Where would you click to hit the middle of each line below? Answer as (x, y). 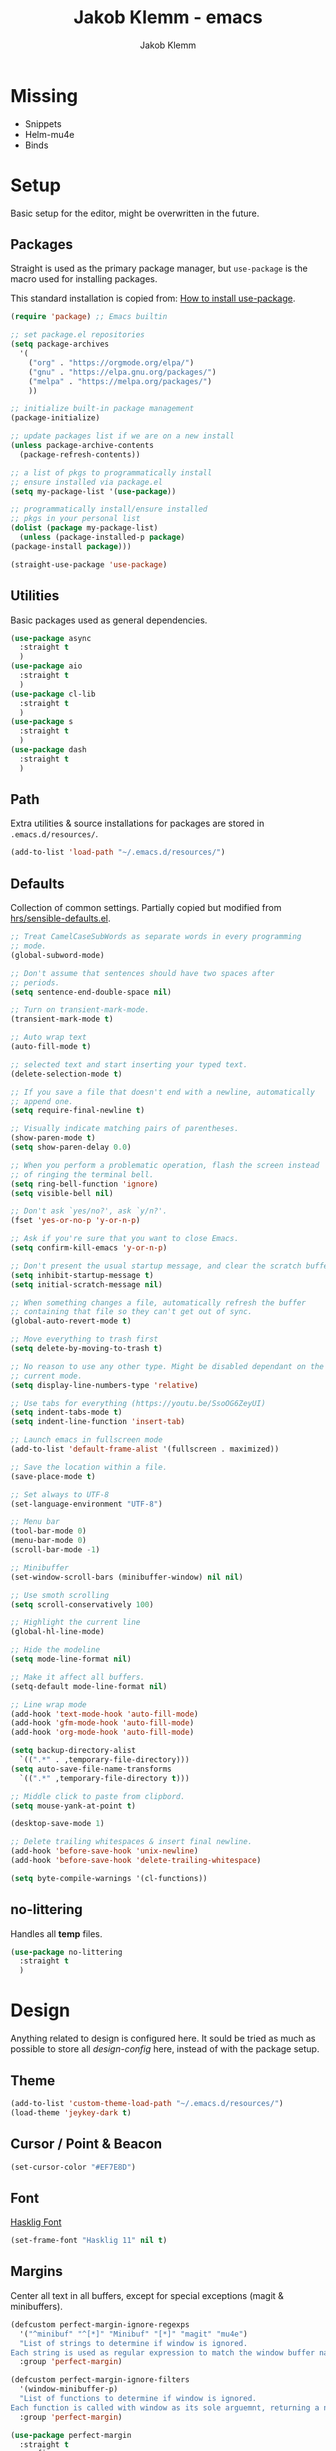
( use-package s (42, 722)
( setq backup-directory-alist (73, 1751)
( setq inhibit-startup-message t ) (82, 1275)
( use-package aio (46, 666)
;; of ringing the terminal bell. (82, 1174)
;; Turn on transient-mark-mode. (80, 1010)
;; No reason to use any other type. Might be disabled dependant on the (167, 1366)
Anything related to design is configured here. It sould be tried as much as (163, 2038)
